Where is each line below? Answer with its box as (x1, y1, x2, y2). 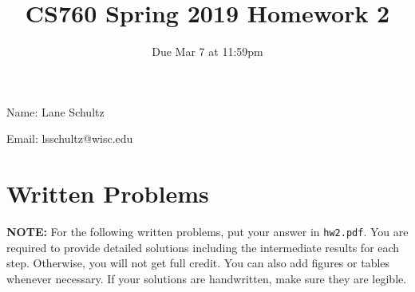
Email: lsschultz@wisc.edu (6, 130, 133, 147)
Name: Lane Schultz (6, 103, 105, 120)
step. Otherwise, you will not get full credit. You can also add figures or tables (6, 255, 390, 271)
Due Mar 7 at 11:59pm (152, 43, 263, 60)
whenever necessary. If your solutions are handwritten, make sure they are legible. (6, 270, 407, 286)
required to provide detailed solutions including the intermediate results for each (6, 239, 400, 255)
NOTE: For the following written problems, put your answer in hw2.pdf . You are (6, 223, 409, 240)
